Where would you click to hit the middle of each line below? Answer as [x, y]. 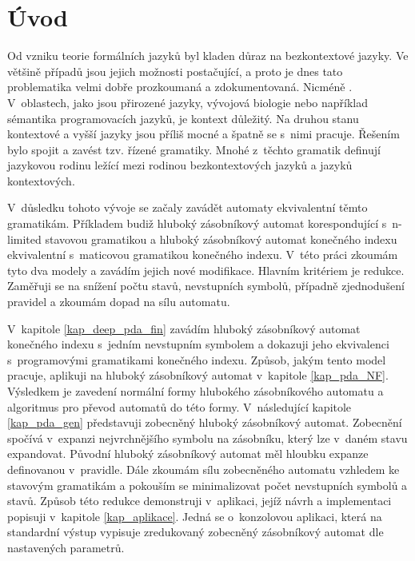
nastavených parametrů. [66, 547]
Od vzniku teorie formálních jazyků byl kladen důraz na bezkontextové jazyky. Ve [208, 56]
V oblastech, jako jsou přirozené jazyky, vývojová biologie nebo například [188, 102]
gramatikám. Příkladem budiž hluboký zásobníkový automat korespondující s [197, 223]
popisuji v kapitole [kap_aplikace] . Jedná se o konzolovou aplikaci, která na [195, 516]
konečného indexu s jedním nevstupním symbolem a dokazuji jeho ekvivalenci [198, 344]
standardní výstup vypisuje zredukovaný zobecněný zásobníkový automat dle [196, 532]
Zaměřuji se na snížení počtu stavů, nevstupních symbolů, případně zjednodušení [206, 286]
